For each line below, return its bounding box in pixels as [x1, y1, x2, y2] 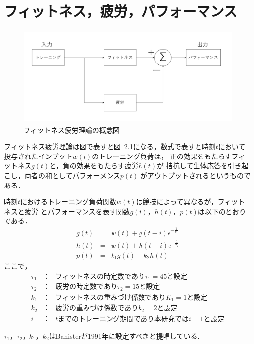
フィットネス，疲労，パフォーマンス [4, 1, 237, 21]
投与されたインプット [4, 151, 73, 161]
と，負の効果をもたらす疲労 [49, 160, 139, 171]
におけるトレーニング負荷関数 [20, 196, 117, 207]
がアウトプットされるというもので [140, 170, 251, 181]
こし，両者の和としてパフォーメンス [4, 170, 120, 181]
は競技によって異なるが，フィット [136, 196, 245, 207]
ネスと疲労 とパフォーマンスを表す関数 [4, 206, 130, 216]
